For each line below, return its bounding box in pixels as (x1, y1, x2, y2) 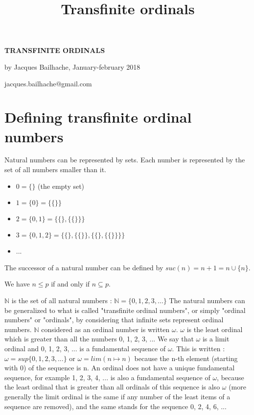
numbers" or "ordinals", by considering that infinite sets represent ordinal (4, 314, 224, 325)
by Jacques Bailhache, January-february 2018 (4, 61, 140, 72)
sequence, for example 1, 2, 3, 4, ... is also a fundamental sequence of (4, 372, 210, 382)
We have (4, 279, 30, 289)
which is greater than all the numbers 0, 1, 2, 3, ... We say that (4, 334, 194, 344)
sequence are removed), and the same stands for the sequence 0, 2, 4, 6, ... (4, 401, 227, 411)
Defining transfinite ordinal (4, 107, 192, 127)
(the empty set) (38, 181, 85, 191)
